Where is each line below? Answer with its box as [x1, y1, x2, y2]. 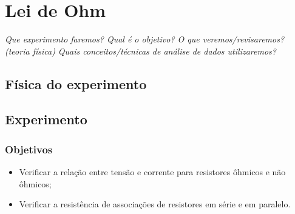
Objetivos [5, 141, 53, 156]
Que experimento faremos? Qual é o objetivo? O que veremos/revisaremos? [5, 33, 285, 45]
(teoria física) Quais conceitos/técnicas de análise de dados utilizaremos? [5, 44, 276, 57]
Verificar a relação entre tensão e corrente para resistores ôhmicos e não [19, 166, 286, 178]
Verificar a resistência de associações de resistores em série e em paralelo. [19, 198, 291, 210]
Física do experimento [5, 74, 147, 93]
